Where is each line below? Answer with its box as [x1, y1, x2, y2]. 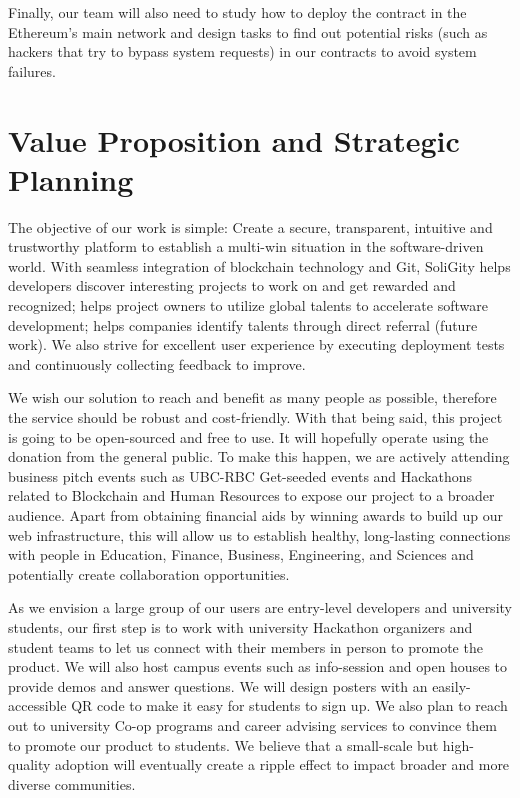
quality [8, 754, 51, 775]
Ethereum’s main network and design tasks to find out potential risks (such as [8, 21, 488, 42]
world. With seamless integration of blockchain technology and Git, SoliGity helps [8, 255, 511, 276]
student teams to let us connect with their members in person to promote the [8, 636, 483, 657]
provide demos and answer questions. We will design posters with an [8, 675, 428, 696]
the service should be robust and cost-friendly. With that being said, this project [8, 407, 503, 428]
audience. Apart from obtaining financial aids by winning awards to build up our [8, 505, 504, 525]
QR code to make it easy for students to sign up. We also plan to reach [71, 695, 508, 716]
